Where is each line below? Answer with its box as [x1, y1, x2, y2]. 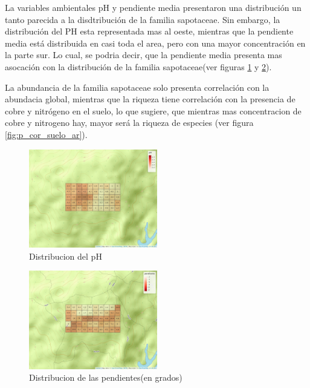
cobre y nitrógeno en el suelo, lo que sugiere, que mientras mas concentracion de [5, 104, 302, 117]
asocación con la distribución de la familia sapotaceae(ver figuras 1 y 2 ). [5, 60, 272, 73]
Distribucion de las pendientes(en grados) [29, 371, 182, 384]
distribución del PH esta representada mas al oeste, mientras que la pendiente [5, 25, 294, 38]
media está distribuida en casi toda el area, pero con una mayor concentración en [5, 36, 306, 49]
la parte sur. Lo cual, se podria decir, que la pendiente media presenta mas [5, 48, 282, 61]
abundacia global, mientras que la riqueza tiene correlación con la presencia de [5, 93, 295, 105]
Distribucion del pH [29, 249, 102, 262]
